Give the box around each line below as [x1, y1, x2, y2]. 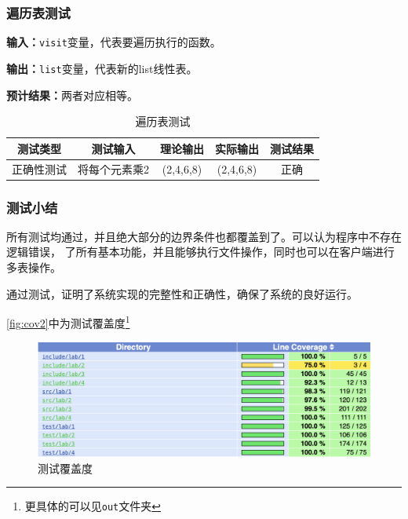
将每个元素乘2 [78, 160, 149, 177]
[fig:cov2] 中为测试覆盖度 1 [6, 312, 130, 331]
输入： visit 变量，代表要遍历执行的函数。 [6, 34, 221, 50]
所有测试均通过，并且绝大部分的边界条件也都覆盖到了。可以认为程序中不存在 [6, 228, 402, 244]
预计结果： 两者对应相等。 [6, 86, 138, 103]
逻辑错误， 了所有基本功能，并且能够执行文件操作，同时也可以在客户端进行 [6, 243, 395, 260]
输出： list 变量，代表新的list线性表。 [6, 60, 198, 76]
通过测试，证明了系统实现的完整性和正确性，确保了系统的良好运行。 [6, 285, 358, 302]
